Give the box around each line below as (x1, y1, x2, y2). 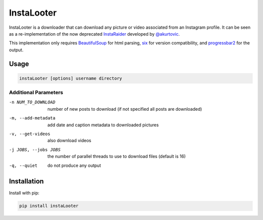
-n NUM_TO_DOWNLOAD (9, 100, 56, 105)
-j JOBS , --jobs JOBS (9, 147, 61, 152)
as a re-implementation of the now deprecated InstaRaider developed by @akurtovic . (9, 31, 180, 37)
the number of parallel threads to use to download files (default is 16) (47, 154, 186, 160)
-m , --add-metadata (9, 115, 56, 121)
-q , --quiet (9, 162, 38, 168)
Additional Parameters (9, 89, 63, 96)
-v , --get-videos (9, 131, 51, 137)
